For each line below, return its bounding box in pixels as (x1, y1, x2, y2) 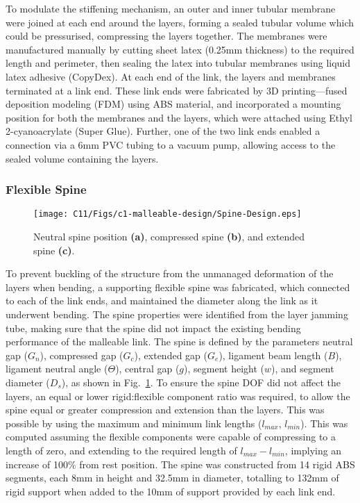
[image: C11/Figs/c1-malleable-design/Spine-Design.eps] (33, 209, 302, 220)
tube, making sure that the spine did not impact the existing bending (6, 320, 301, 335)
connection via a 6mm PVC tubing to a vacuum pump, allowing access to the (6, 137, 336, 151)
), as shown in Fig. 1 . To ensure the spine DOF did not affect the (61, 374, 341, 389)
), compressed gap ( (40, 347, 123, 362)
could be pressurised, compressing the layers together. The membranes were (6, 28, 327, 43)
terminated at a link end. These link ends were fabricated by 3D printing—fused (6, 83, 348, 97)
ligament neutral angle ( (6, 361, 108, 376)
